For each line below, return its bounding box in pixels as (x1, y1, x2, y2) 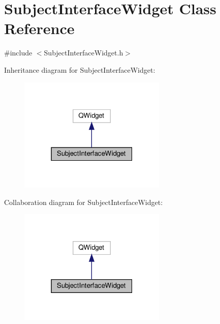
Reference (4, 18, 75, 39)
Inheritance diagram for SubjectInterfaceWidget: (4, 64, 155, 75)
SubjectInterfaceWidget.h (44, 47, 123, 58)
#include (4, 47, 33, 58)
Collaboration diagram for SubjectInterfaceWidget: (4, 196, 163, 207)
